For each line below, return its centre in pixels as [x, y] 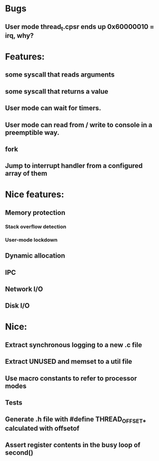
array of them [26, 174]
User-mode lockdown [31, 240]
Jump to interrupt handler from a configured [74, 166]
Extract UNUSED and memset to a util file [69, 362]
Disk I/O [18, 306]
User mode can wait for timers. [53, 108]
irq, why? [20, 36]
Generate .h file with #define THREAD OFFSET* [76, 420]
